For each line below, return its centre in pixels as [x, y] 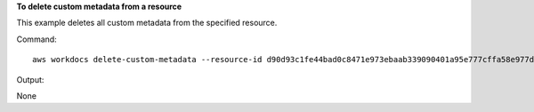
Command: [36, 39]
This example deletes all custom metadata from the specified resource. [147, 23]
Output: [30, 79]
